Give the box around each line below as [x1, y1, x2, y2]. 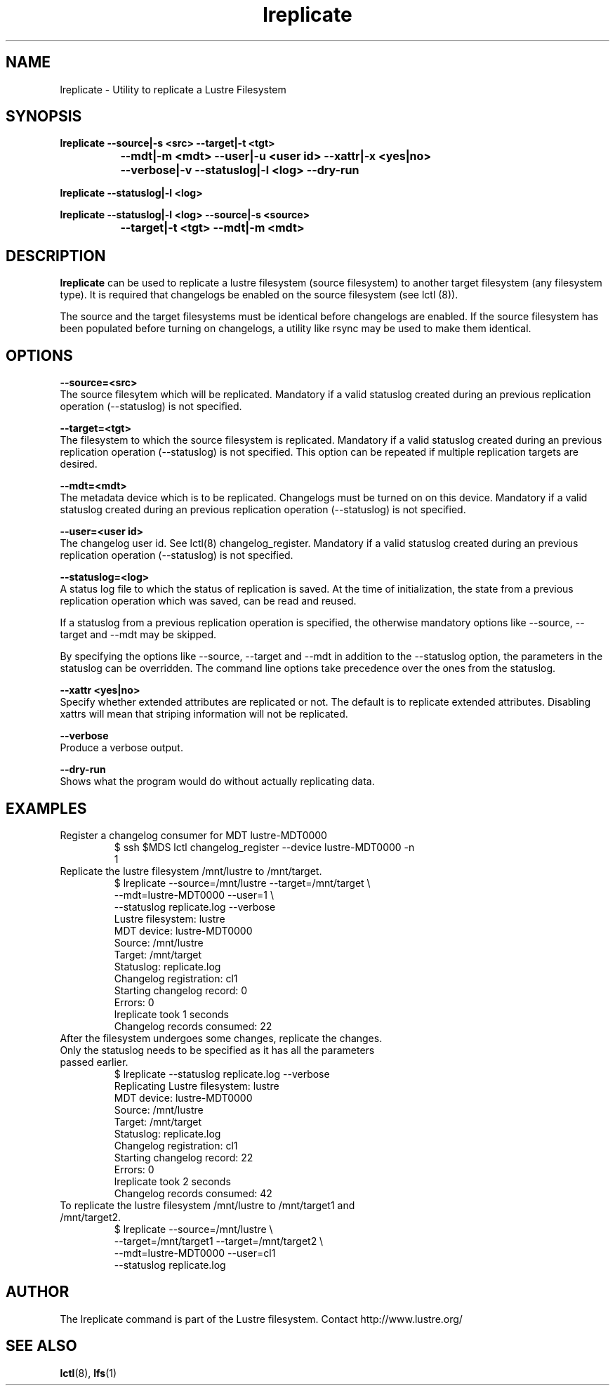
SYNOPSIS [6, 107, 82, 126]
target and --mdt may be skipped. [60, 628, 217, 641]
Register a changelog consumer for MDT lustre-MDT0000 [60, 829, 327, 841]
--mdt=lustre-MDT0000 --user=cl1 [114, 1246, 276, 1259]
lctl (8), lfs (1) [60, 1366, 117, 1379]
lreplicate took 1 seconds [114, 1008, 229, 1020]
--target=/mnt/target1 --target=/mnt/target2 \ [114, 1234, 324, 1247]
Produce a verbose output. [60, 741, 183, 754]
